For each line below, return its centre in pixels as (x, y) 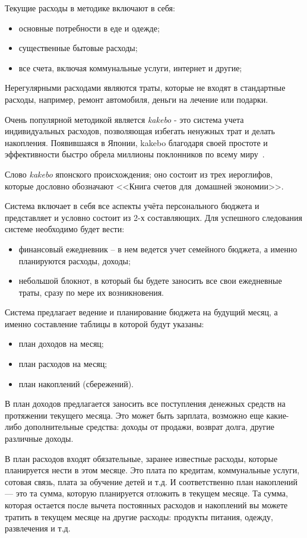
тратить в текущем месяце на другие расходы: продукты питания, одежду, (139, 516)
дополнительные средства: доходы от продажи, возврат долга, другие (149, 427)
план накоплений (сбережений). (76, 383)
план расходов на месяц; (63, 364)
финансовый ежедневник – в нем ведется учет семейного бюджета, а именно (158, 249)
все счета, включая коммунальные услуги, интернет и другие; (130, 67)
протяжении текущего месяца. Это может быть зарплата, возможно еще (134, 415)
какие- (278, 415)
